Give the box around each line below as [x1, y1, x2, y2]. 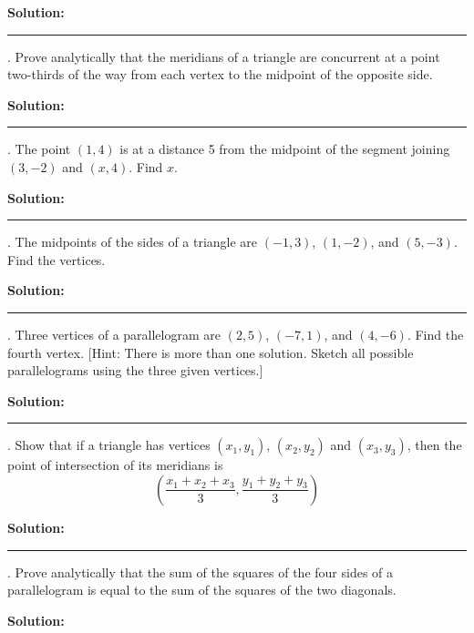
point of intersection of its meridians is [7, 455, 223, 475]
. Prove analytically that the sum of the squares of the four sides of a [7, 562, 394, 581]
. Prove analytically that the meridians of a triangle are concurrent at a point [7, 46, 440, 66]
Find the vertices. [7, 250, 106, 269]
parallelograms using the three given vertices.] [7, 361, 263, 380]
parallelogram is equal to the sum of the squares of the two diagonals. [7, 580, 397, 599]
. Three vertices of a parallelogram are [7, 324, 221, 343]
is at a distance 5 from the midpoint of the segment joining [119, 139, 450, 158]
